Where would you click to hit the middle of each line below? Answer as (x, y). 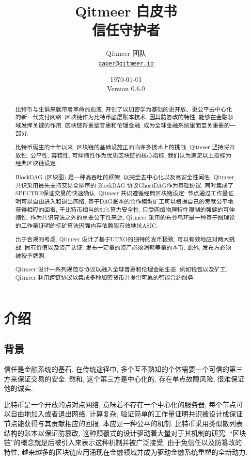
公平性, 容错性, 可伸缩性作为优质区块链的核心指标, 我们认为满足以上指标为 (131, 155)
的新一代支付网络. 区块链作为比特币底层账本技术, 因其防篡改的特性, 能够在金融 (121, 117)
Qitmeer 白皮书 (126, 11)
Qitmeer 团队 (126, 53)
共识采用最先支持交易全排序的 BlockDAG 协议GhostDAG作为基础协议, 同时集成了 (124, 185)
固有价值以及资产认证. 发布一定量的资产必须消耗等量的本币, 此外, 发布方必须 (128, 247)
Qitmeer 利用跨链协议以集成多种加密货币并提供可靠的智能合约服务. (105, 277)
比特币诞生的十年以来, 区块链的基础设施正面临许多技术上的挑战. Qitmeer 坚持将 (122, 147)
